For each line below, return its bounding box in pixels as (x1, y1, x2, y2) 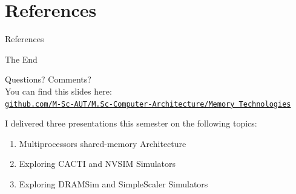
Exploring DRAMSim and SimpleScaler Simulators (19, 177, 208, 190)
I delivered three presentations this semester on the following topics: (5, 117, 257, 130)
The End (5, 52, 38, 65)
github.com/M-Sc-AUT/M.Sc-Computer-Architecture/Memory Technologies (5, 99, 291, 108)
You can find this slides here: (5, 84, 112, 97)
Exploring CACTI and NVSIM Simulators (19, 157, 176, 170)
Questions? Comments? (5, 73, 91, 86)
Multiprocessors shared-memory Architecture (19, 137, 186, 149)
